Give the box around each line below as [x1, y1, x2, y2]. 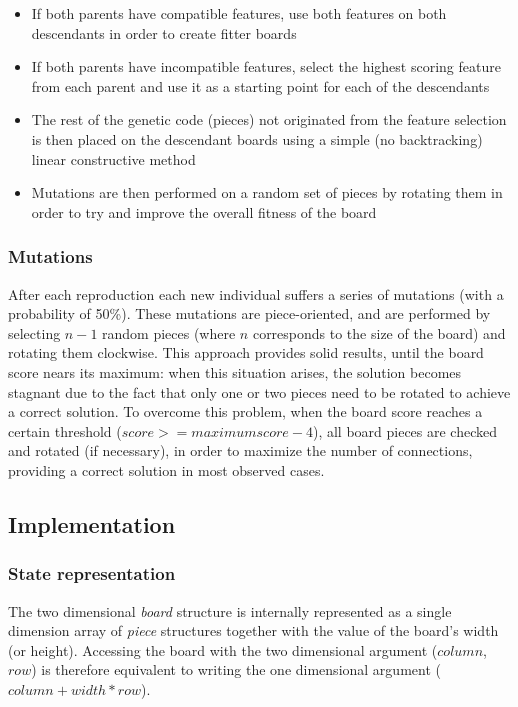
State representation [8, 561, 176, 586]
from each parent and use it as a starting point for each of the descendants [31, 75, 490, 96]
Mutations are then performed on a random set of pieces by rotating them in [31, 182, 503, 203]
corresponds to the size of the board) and [252, 322, 506, 343]
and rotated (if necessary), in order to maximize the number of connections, [8, 440, 473, 461]
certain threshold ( [8, 420, 122, 441]
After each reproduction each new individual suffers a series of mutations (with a [8, 283, 504, 304]
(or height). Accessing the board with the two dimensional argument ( [8, 639, 438, 660]
